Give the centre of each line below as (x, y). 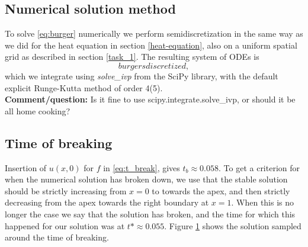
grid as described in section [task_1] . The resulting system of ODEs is (132, 57)
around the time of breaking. (57, 237)
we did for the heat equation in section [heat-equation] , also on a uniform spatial (151, 45)
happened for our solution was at (65, 225)
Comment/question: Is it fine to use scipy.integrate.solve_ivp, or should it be (150, 99)
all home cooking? (38, 110)
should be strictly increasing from (66, 190)
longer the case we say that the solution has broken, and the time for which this (150, 214)
